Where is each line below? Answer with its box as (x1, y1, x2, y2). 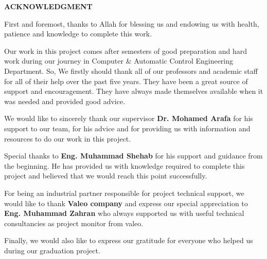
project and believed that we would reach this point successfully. (4, 170, 207, 181)
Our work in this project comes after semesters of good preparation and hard (4, 45, 247, 56)
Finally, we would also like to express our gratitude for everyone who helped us (4, 235, 253, 246)
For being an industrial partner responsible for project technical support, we (4, 187, 244, 198)
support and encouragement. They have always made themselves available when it (4, 86, 263, 96)
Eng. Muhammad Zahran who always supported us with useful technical (4, 208, 244, 218)
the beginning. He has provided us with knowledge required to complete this (4, 160, 245, 171)
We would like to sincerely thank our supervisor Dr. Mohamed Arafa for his (4, 113, 253, 124)
